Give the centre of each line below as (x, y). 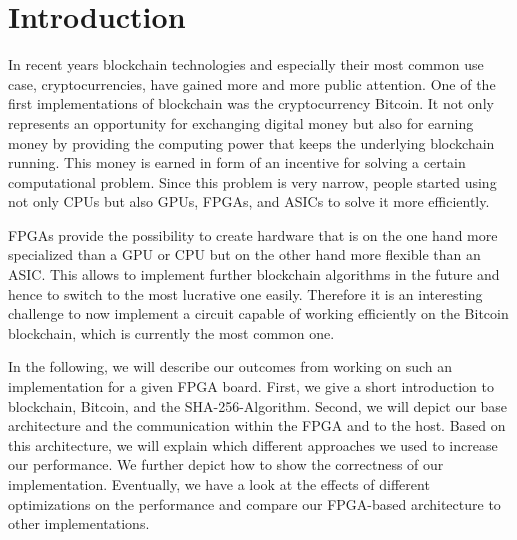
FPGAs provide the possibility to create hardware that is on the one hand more (253, 234)
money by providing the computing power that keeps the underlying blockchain (251, 142)
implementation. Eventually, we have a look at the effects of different (219, 484)
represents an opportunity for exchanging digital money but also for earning (241, 122)
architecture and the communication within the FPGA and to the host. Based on (257, 425)
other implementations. (79, 523)
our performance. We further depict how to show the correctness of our (226, 464)
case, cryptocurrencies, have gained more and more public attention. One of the (252, 83)
